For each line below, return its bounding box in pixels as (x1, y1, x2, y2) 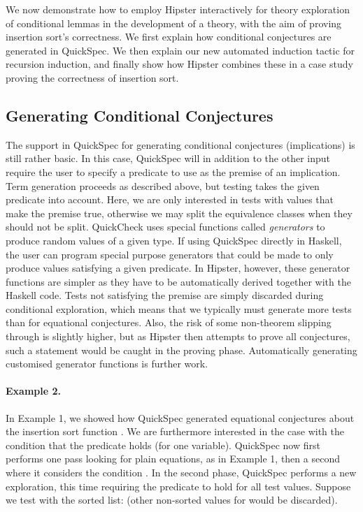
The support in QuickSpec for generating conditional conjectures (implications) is (6, 137, 355, 152)
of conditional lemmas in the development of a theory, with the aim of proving (6, 15, 342, 30)
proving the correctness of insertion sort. (6, 70, 179, 85)
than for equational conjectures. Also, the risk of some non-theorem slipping (6, 315, 332, 330)
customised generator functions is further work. (6, 356, 208, 371)
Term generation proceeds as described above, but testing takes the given (6, 178, 320, 193)
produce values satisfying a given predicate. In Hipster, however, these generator (6, 261, 350, 275)
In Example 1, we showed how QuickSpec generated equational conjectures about (6, 410, 355, 425)
